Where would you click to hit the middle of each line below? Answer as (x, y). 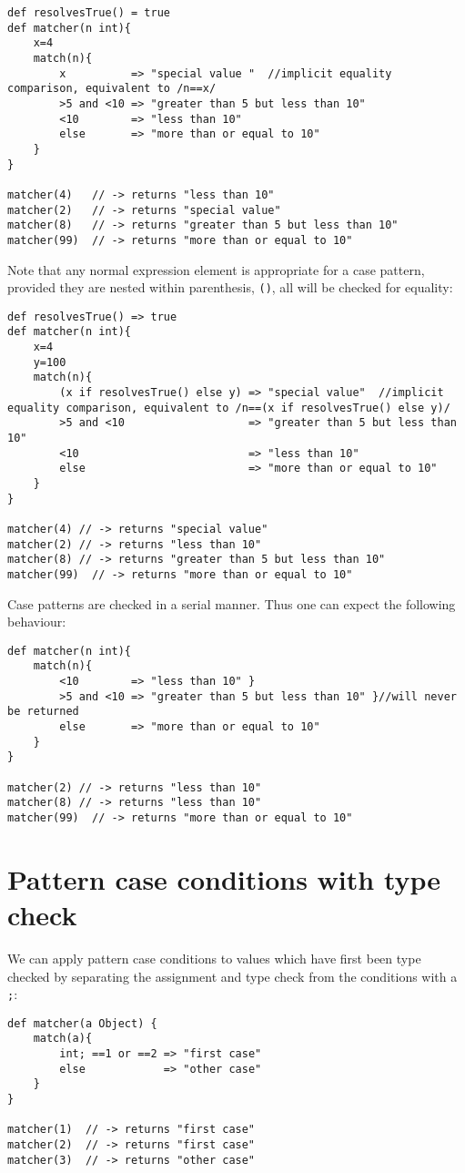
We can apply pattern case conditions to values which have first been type (214, 958)
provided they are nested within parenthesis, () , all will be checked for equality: (230, 287)
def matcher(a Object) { (82, 1023)
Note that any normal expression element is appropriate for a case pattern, (216, 269)
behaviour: (37, 622)
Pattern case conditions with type (224, 878)
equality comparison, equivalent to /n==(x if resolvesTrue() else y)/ (229, 408)
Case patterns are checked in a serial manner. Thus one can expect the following (232, 603)
